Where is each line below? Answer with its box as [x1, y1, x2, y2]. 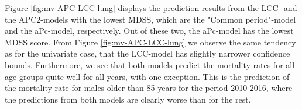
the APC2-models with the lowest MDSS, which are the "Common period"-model [5, 13, 296, 25]
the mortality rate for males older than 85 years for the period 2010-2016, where [5, 82, 293, 94]
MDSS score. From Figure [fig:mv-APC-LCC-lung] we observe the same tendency [5, 36, 296, 48]
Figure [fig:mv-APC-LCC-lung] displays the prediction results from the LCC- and [5, 2, 297, 13]
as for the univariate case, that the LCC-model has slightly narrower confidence [5, 47, 290, 59]
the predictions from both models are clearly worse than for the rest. [5, 93, 251, 105]
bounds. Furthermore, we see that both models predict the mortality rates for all [5, 58, 295, 71]
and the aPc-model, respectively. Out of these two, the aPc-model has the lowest [5, 24, 294, 37]
